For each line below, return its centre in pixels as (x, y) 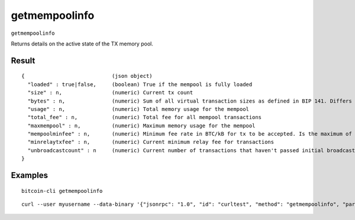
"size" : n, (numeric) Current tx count (110, 93)
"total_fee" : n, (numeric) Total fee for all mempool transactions (145, 117)
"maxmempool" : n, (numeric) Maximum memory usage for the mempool (141, 126)
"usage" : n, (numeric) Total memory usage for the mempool (138, 109)
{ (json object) (87, 76)
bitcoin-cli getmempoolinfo (62, 191)
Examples (30, 175)
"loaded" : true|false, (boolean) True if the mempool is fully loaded (140, 84)
